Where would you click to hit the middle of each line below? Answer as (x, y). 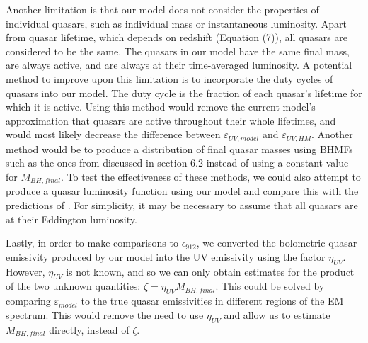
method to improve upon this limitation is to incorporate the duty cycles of (169, 78)
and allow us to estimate (277, 314)
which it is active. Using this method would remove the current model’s (161, 107)
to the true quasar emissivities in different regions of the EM (212, 301)
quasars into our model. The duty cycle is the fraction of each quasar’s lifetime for (184, 92)
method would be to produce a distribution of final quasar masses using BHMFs (179, 148)
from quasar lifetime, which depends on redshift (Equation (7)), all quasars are (177, 37)
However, (25, 271)
